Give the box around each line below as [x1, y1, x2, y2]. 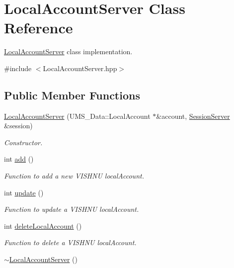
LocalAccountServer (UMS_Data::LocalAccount [4, 110, 151, 121]
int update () [4, 187, 44, 197]
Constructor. [4, 137, 43, 147]
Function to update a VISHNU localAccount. [4, 204, 139, 214]
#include [4, 63, 32, 73]
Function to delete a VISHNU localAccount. [4, 237, 137, 248]
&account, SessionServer [156, 110, 230, 121]
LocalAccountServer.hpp [43, 63, 117, 73]
